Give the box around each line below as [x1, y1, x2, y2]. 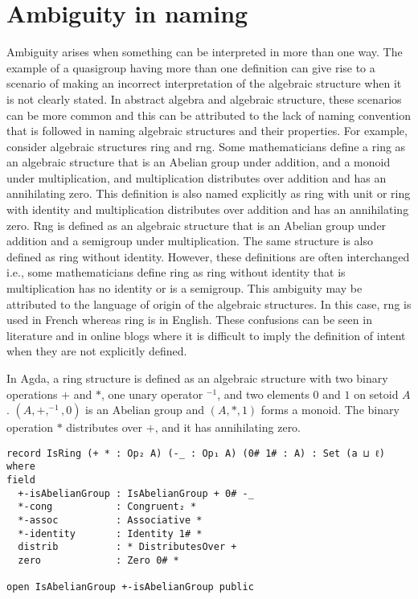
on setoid [354, 385, 399, 402]
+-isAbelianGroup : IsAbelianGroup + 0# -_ [18, 487, 254, 499]
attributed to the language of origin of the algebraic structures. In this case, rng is [6, 295, 412, 312]
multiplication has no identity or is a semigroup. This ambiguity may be [6, 280, 363, 297]
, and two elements [217, 385, 309, 402]
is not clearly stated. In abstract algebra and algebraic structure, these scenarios [6, 90, 402, 107]
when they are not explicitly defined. [6, 343, 187, 359]
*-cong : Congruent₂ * [18, 501, 197, 513]
